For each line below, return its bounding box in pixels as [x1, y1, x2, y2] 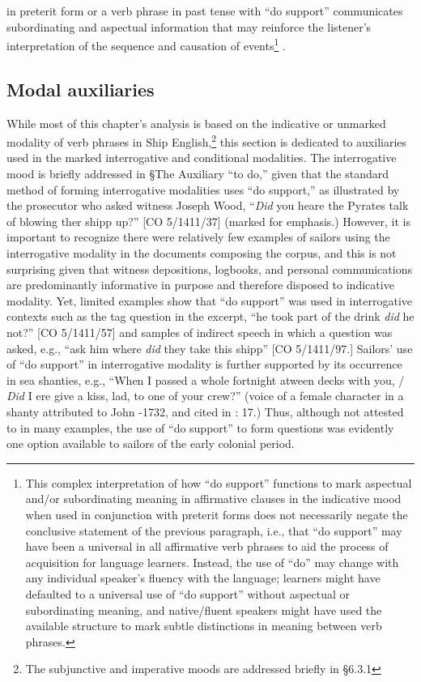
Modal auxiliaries [6, 76, 155, 101]
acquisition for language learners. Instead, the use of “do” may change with [25, 553, 399, 570]
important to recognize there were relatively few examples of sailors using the [6, 228, 390, 245]
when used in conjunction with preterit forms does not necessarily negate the [25, 505, 408, 522]
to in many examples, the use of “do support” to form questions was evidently [6, 419, 394, 436]
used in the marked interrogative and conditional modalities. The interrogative [6, 149, 397, 166]
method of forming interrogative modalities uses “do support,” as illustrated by [6, 181, 400, 198]
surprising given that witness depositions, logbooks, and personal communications [6, 260, 412, 277]
